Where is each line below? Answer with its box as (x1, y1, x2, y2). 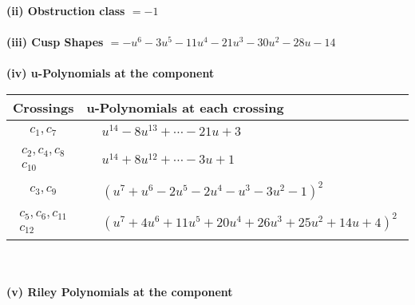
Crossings (13, 97, 74, 117)
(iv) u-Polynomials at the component (6, 65, 215, 81)
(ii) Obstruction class (6, 2, 125, 18)
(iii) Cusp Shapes (6, 34, 104, 50)
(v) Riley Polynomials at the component (6, 283, 233, 300)
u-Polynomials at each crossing (86, 97, 284, 117)
